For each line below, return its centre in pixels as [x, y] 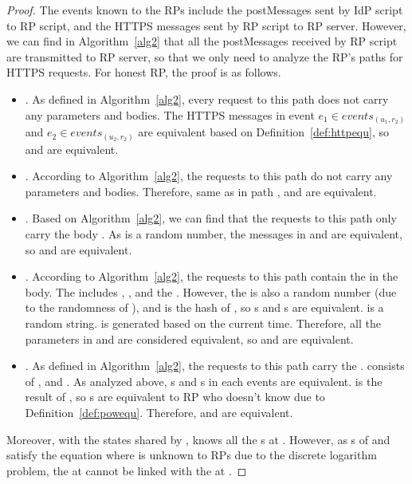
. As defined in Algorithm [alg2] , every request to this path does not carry [207, 98]
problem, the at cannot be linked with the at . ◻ [127, 470]
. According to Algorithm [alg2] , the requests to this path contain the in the [212, 276]
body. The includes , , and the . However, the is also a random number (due [211, 291]
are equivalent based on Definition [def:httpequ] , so [263, 132]
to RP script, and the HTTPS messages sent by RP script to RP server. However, [206, 25]
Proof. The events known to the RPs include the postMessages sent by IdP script [205, 10]
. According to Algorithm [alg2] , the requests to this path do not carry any [209, 176]
